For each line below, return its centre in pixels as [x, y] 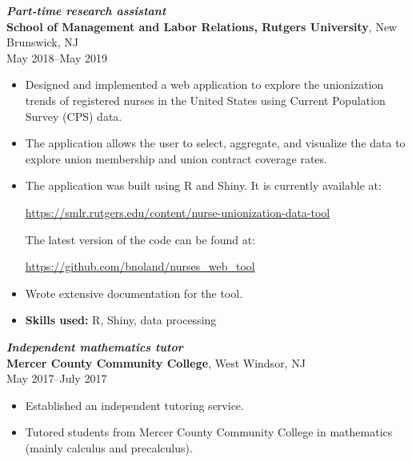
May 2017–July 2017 [57, 378]
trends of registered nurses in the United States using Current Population [205, 100]
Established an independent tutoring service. [134, 405]
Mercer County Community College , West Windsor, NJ [156, 362]
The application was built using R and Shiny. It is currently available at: [203, 185]
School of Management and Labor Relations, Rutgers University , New [202, 26]
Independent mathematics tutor [95, 346]
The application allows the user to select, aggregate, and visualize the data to [215, 143]
